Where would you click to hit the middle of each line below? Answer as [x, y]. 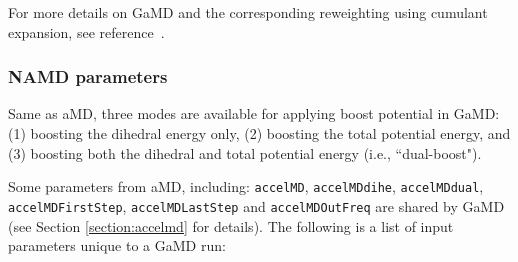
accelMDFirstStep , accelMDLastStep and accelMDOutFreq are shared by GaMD [256, 205]
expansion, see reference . [86, 31]
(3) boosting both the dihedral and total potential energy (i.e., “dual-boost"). [245, 152]
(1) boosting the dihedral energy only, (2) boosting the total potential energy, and [259, 133]
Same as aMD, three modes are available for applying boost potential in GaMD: [254, 113]
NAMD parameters [88, 76]
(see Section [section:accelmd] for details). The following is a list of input [231, 225]
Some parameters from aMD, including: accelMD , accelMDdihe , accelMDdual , [246, 186]
